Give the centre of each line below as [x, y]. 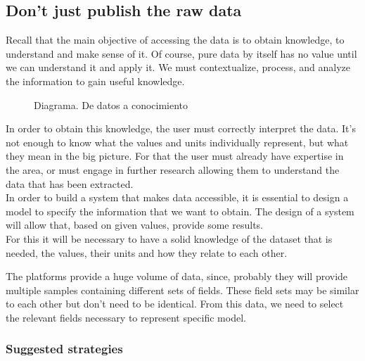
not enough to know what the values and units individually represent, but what [177, 142]
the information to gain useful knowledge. [95, 81]
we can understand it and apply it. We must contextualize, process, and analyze [178, 67]
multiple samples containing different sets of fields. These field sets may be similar [182, 290]
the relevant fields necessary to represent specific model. [126, 317]
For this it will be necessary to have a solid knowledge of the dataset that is [169, 238]
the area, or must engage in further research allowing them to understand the [173, 169]
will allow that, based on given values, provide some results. [135, 225]
